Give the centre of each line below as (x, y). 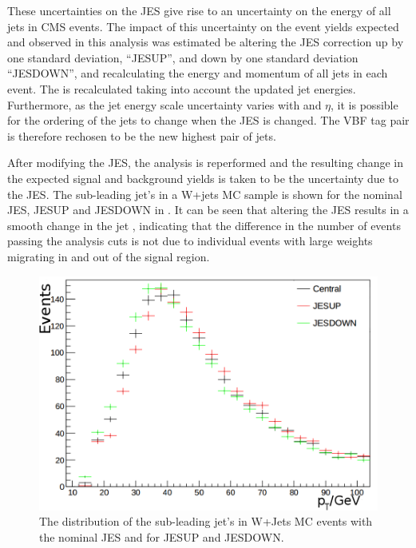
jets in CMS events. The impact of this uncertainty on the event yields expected (203, 26)
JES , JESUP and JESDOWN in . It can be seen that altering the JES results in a (208, 210)
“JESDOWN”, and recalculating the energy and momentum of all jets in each (198, 73)
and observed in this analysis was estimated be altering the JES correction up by (206, 42)
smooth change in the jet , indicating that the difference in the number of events (204, 225)
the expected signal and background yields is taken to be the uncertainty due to (203, 178)
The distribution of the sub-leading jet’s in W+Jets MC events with (206, 521)
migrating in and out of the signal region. (109, 256)
